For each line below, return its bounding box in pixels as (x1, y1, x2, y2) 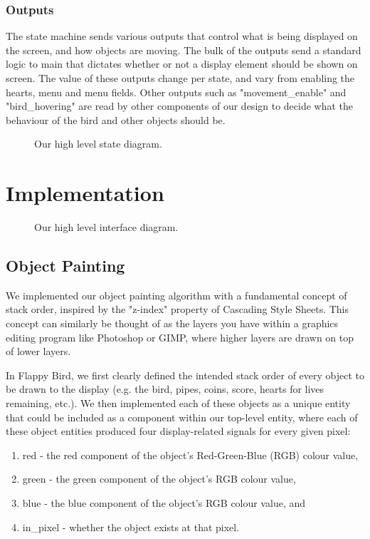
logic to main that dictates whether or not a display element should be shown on (6, 56, 358, 71)
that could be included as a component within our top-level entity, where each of (6, 409, 358, 424)
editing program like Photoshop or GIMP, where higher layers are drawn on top (6, 329, 354, 344)
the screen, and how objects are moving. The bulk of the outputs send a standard (6, 42, 361, 57)
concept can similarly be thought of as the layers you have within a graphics (6, 316, 339, 331)
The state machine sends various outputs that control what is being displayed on (6, 29, 358, 43)
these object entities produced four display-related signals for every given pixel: (6, 423, 351, 438)
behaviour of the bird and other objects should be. (6, 112, 226, 127)
